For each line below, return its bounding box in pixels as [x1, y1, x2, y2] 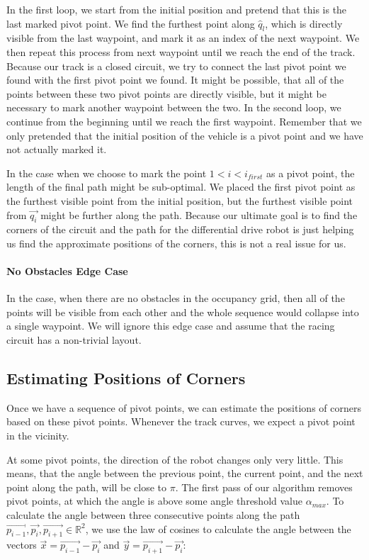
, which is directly [265, 16, 343, 30]
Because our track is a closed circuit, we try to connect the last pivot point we [6, 58, 346, 73]
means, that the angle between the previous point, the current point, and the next [6, 466, 363, 481]
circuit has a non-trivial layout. [6, 332, 142, 347]
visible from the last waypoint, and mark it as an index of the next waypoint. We [6, 30, 360, 45]
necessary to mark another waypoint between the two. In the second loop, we [6, 100, 341, 115]
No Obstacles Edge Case [6, 264, 128, 279]
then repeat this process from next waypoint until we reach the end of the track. [6, 44, 356, 59]
